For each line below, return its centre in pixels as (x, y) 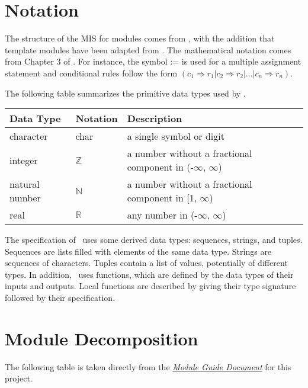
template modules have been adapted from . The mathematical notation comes (148, 49)
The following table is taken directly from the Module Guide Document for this (148, 366)
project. (19, 378)
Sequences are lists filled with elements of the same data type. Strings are (138, 251)
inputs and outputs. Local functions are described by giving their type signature (150, 286)
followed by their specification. (60, 298)
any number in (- (162, 215)
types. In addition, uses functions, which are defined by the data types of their (149, 274)
